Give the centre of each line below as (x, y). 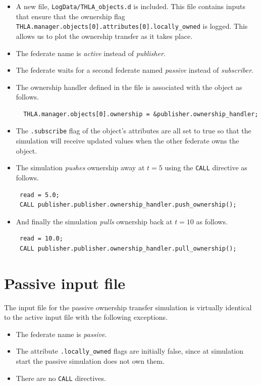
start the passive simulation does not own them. (90, 361)
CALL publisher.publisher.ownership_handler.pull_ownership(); (128, 248)
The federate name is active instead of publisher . (91, 53)
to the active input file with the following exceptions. (86, 317)
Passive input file (65, 283)
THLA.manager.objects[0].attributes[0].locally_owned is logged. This (132, 26)
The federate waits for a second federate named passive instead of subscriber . (135, 70)
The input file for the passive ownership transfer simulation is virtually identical (128, 307)
